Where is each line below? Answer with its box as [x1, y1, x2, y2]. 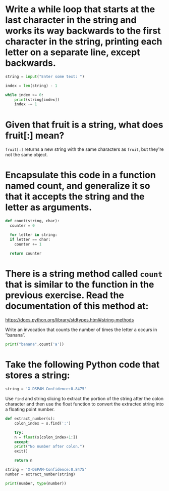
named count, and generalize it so [5, 180, 150, 192]
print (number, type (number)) [5, 481, 67, 486]
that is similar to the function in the [5, 278, 154, 290]
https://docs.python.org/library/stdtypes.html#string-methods [5, 317, 134, 323]
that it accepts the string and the [5, 191, 145, 202]
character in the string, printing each [5, 36, 162, 48]
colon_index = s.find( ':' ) [14, 421, 71, 426]
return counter [10, 251, 42, 256]
